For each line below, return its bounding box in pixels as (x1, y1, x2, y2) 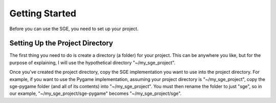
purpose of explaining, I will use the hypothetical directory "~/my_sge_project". (9, 59, 176, 66)
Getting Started (9, 8, 77, 19)
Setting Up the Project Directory (9, 39, 113, 48)
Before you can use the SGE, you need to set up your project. (9, 26, 139, 32)
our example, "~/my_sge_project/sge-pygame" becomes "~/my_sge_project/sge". (9, 90, 181, 97)
